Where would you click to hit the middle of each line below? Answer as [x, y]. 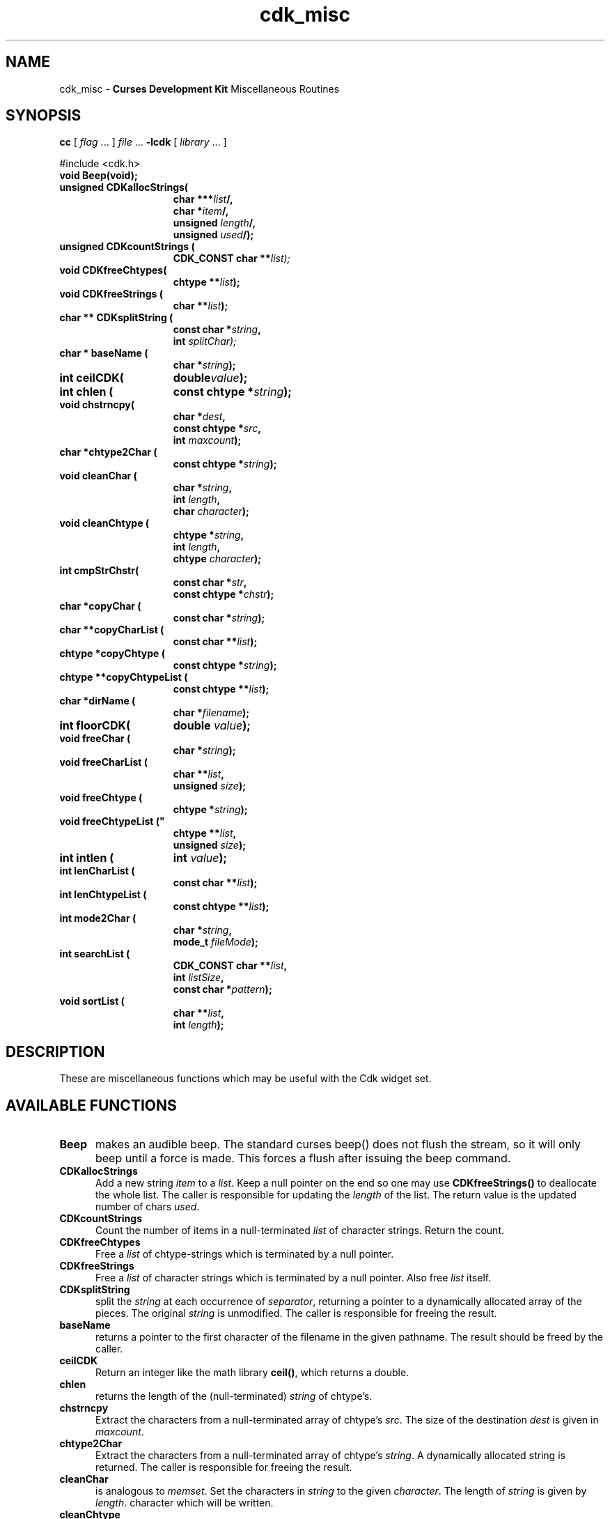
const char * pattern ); [222, 989]
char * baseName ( [104, 353]
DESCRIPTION [55, 1051]
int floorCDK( [95, 726]
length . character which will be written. [185, 1503]
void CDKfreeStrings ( [111, 294]
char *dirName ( [97, 701]
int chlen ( [86, 392]
